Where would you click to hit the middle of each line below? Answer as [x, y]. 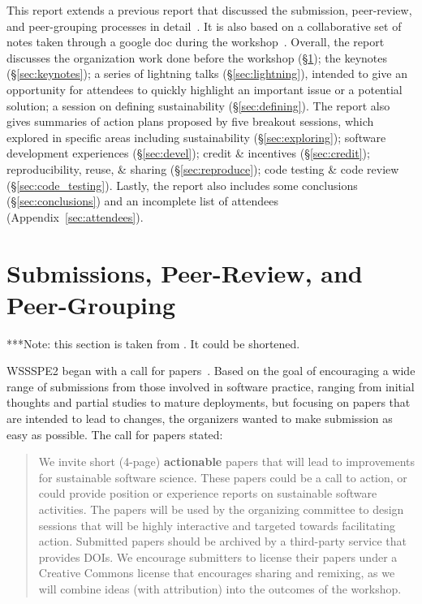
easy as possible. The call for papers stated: [115, 434]
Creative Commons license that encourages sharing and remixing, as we [217, 573]
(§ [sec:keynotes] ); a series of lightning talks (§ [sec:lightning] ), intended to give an [207, 73]
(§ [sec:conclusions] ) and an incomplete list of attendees [142, 201]
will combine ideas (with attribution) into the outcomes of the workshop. [220, 588]
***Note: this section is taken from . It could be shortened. [153, 343]
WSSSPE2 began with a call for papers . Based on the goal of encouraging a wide [211, 371]
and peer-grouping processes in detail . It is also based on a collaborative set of [204, 26]
